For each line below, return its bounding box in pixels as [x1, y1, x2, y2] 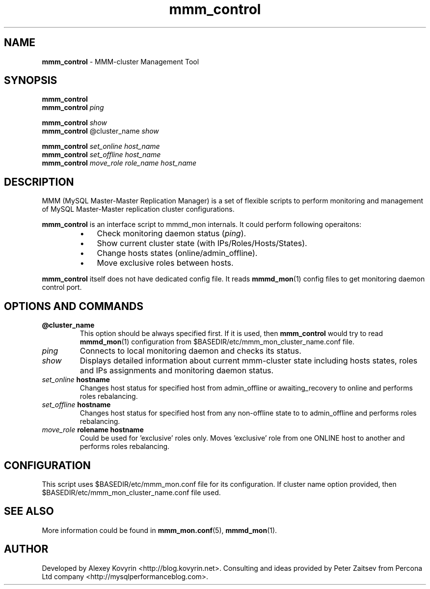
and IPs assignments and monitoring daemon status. [80, 365, 274, 376]
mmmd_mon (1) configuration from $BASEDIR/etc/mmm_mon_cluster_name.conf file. [80, 337, 354, 346]
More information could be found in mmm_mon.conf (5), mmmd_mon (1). [42, 526, 277, 534]
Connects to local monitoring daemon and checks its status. [80, 346, 301, 356]
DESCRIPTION [4, 175, 74, 188]
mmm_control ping [42, 103, 104, 112]
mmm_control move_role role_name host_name [42, 159, 197, 168]
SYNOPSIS [4, 74, 57, 87]
